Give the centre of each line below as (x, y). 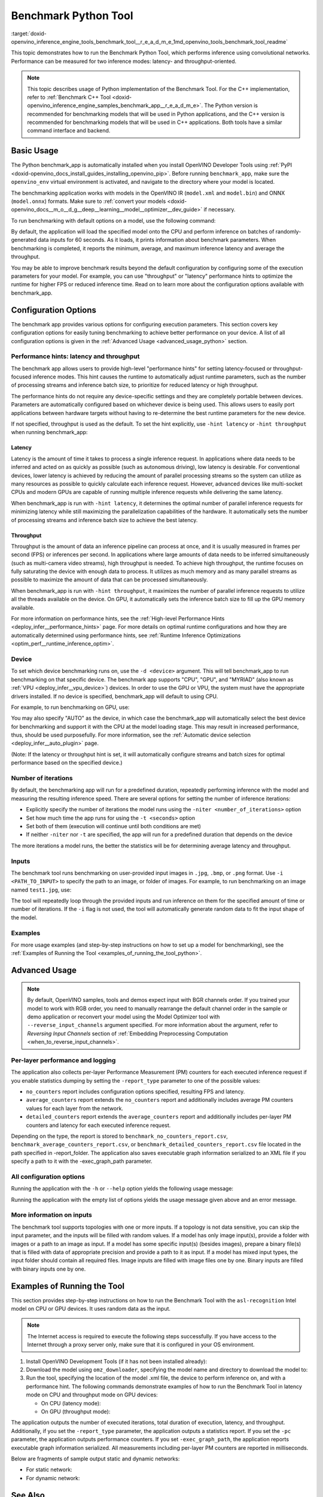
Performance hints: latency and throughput (75, 356)
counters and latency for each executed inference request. (98, 1125)
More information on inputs (51, 1215)
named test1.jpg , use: (41, 890)
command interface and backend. (69, 131)
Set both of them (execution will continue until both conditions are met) (114, 826)
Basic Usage (35, 151)
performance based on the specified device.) (67, 763)
